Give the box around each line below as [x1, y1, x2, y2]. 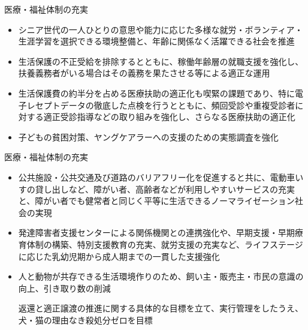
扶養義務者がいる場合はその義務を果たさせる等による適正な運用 [18, 67, 270, 79]
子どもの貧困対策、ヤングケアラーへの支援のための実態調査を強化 [18, 130, 279, 143]
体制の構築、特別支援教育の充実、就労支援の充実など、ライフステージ [26, 238, 303, 250]
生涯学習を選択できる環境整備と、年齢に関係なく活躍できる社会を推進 [18, 35, 295, 47]
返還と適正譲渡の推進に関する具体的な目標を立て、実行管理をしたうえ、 [18, 302, 304, 314]
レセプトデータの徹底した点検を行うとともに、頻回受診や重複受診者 [26, 98, 295, 111]
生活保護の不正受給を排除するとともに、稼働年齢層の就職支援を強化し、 [18, 55, 304, 67]
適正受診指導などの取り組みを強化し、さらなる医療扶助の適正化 [43, 110, 295, 123]
